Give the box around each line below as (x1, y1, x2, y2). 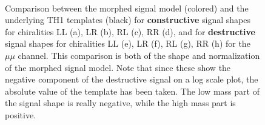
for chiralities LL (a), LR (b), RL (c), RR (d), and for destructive (5, 25, 255, 38)
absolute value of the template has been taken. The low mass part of (5, 84, 260, 97)
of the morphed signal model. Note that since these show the (5, 61, 231, 73)
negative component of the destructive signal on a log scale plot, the (5, 73, 258, 86)
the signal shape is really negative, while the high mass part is (5, 96, 236, 109)
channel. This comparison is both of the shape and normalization (18, 49, 260, 61)
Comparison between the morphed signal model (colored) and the (5, 1, 249, 14)
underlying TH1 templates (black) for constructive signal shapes (5, 13, 250, 26)
